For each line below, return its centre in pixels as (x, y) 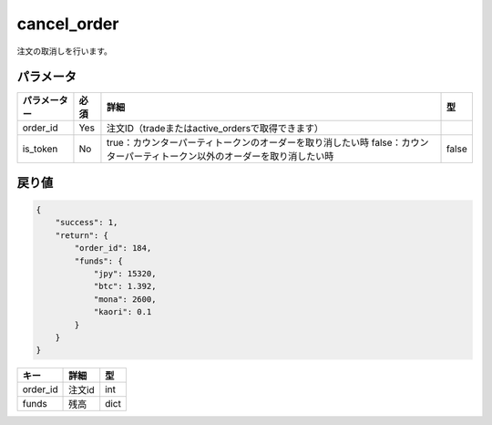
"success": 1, (87, 223)
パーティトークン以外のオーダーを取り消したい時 (229, 157)
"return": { (82, 235)
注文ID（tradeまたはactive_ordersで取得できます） (215, 129)
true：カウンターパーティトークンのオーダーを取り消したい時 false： (254, 143)
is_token (40, 149)
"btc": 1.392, (125, 286)
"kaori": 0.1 (123, 312)
